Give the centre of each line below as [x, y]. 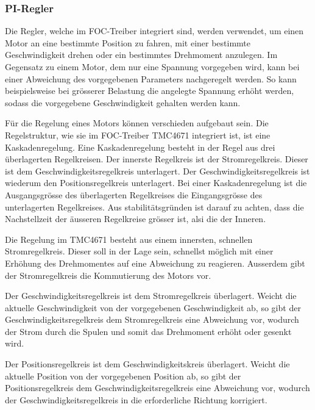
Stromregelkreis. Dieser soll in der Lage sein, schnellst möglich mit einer [139, 251]
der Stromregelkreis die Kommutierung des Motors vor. [108, 275]
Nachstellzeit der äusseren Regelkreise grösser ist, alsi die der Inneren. [136, 219]
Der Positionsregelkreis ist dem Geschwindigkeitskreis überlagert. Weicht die [147, 364]
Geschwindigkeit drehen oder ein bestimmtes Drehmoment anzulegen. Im [141, 55]
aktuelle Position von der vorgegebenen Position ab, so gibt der [123, 376]
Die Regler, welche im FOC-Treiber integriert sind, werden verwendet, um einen [154, 31]
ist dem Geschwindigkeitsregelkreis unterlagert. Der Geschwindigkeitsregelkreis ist [157, 171]
